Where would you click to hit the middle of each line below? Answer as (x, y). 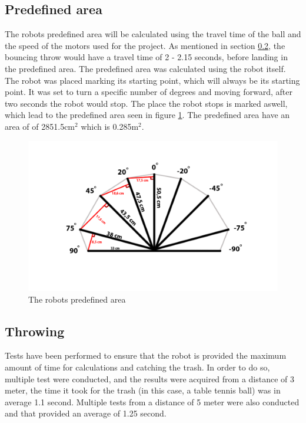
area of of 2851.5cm (40, 126)
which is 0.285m (110, 126)
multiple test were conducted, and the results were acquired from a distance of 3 (150, 378)
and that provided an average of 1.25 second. (86, 413)
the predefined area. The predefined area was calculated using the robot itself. (145, 68)
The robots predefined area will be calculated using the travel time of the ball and (153, 34)
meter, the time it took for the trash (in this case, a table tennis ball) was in (143, 390)
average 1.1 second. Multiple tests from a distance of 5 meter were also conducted (152, 401)
